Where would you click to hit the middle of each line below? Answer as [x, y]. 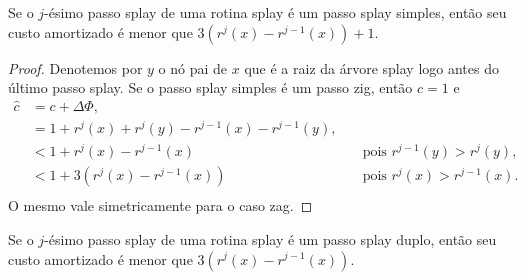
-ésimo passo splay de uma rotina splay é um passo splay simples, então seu [275, 12]
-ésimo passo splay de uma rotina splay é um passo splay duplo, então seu [270, 238]
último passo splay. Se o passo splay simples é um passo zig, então [210, 87]
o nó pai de [193, 67]
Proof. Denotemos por [75, 67]
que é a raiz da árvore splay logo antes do [371, 67]
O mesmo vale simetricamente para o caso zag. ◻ [160, 205]
